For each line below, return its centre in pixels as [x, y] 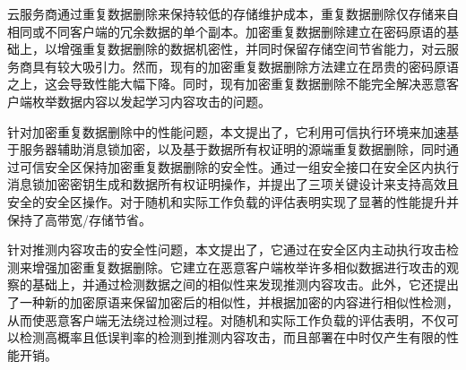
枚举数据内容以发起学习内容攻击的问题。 [151, 101]
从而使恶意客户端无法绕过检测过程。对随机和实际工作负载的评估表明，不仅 [227, 319]
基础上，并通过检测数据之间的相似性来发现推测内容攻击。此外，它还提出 [245, 284]
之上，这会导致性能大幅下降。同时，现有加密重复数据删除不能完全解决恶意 [227, 84]
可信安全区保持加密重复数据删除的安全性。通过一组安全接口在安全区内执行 [239, 166]
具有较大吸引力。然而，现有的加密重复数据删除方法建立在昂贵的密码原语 [245, 66]
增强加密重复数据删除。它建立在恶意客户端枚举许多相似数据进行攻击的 [239, 267]
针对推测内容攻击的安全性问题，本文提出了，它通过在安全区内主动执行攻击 [227, 250]
